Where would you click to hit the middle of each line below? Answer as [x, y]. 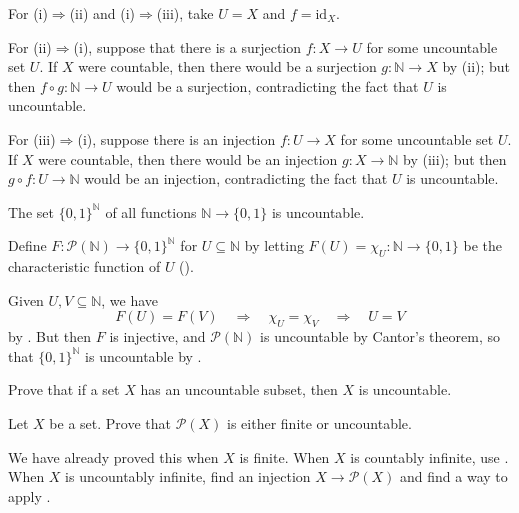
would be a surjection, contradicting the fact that [267, 85]
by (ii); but [476, 66]
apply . [29, 495]
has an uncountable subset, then [239, 389]
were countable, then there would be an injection [188, 158]
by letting [274, 245]
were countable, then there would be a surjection [227, 66]
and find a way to [454, 476]
